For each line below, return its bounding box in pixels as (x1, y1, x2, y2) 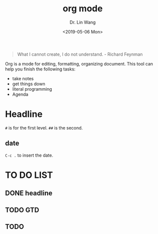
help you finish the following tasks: (5, 66, 76, 72)
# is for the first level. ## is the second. (5, 125, 83, 131)
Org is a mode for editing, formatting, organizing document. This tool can (5, 61, 154, 67)
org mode (63, 3, 103, 14)
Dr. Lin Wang (69, 19, 96, 25)
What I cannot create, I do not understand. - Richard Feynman (17, 51, 143, 57)
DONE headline (5, 189, 53, 198)
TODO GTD (5, 205, 39, 214)
